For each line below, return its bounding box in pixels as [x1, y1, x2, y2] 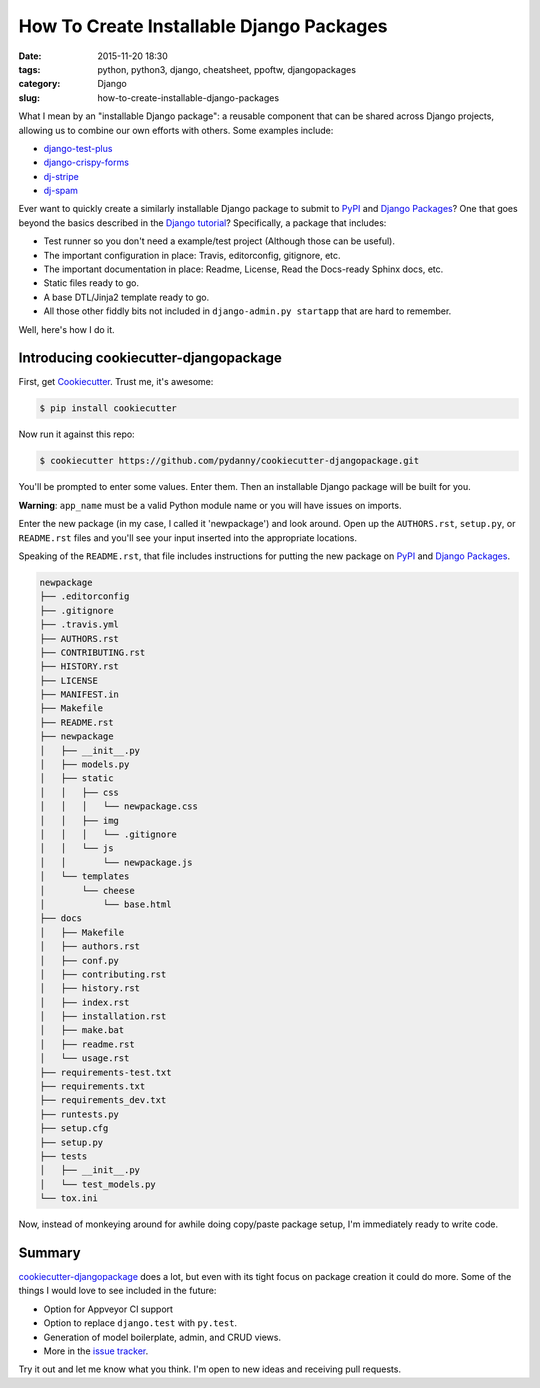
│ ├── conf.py [39, 955, 120, 966]
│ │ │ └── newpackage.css [39, 801, 199, 812]
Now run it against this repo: [18, 428, 135, 440]
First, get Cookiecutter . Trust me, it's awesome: [18, 376, 214, 388]
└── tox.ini [39, 1193, 99, 1204]
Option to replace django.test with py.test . [43, 1317, 238, 1329]
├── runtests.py [39, 1108, 120, 1120]
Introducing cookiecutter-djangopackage [18, 350, 282, 367]
